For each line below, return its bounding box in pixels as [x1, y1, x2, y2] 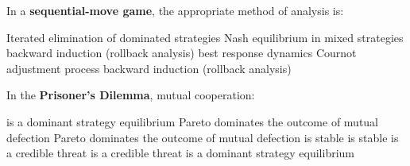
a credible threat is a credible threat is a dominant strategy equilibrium [6, 145, 355, 161]
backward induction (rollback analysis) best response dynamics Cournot [6, 44, 357, 61]
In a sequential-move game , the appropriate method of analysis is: [6, 2, 344, 18]
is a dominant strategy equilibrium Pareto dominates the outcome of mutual [6, 113, 379, 129]
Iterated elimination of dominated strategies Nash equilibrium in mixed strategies [6, 29, 404, 45]
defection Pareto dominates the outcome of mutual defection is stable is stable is [6, 129, 399, 145]
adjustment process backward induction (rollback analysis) [6, 60, 292, 76]
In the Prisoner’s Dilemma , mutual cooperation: [6, 87, 255, 103]
